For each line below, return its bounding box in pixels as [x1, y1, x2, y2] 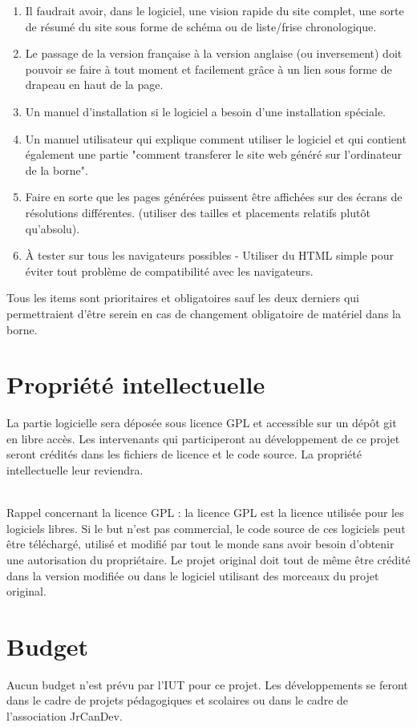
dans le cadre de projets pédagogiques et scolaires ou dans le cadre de [6, 692, 349, 709]
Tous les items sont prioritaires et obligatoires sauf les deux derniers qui [6, 289, 359, 306]
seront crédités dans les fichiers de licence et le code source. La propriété [6, 446, 362, 462]
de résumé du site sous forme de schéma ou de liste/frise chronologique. [25, 18, 377, 34]
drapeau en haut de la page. [25, 76, 164, 93]
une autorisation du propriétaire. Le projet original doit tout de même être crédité [6, 551, 411, 567]
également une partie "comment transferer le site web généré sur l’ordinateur [25, 146, 403, 163]
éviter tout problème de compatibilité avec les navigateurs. [25, 262, 314, 279]
